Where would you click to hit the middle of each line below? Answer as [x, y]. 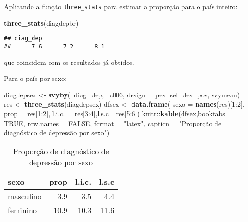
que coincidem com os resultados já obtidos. [69, 62]
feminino [23, 210]
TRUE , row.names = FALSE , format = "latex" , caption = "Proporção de [113, 123]
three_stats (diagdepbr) [41, 23]
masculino [25, 196]
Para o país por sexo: [35, 78]
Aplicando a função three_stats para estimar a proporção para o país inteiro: [121, 6]
